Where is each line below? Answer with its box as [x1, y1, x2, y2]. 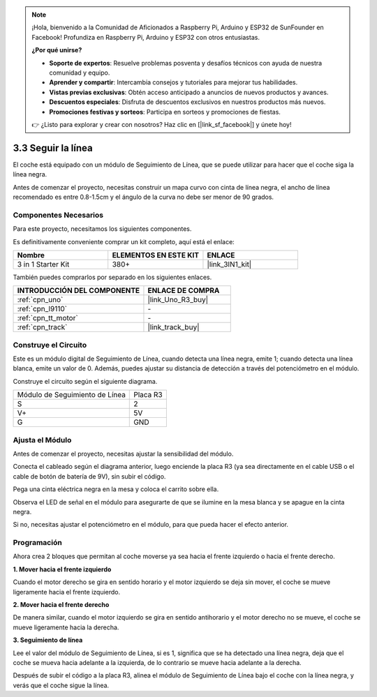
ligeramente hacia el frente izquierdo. [13, 587, 121, 596]
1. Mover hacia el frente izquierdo [13, 565, 112, 574]
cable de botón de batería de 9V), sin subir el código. [13, 472, 166, 481]
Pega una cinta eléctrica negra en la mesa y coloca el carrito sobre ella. [13, 485, 219, 493]
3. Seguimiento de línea [13, 636, 83, 645]
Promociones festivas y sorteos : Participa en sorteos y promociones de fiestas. [49, 107, 281, 116]
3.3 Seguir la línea [13, 142, 94, 153]
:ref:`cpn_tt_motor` [17, 313, 78, 323]
